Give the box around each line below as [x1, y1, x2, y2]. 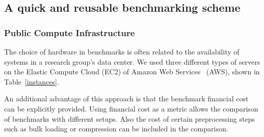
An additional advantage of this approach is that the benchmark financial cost [4, 93, 249, 104]
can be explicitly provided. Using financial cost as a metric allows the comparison [4, 103, 258, 114]
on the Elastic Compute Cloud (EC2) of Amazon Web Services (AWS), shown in [4, 66, 260, 77]
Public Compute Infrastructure [4, 26, 135, 39]
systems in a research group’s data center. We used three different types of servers [4, 56, 260, 67]
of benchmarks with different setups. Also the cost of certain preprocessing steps [4, 113, 255, 124]
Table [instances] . [4, 76, 59, 87]
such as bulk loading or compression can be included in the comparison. [4, 123, 228, 134]
